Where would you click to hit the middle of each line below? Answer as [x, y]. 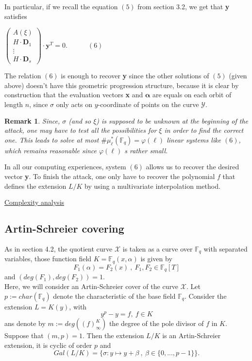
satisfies [16, 16]
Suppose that [24, 335]
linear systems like [194, 139]
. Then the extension [113, 335]
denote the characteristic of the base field [114, 296]
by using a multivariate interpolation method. [152, 186]
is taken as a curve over [158, 249]
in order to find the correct [204, 130]
